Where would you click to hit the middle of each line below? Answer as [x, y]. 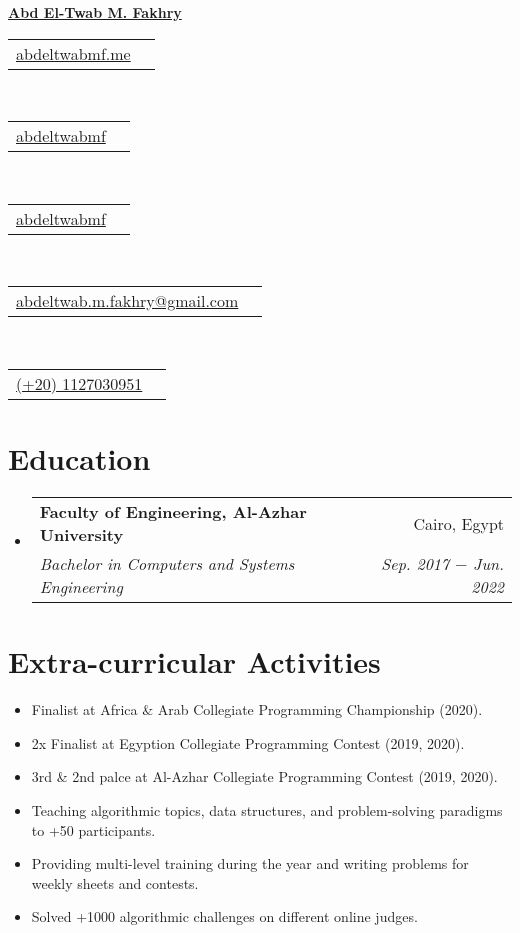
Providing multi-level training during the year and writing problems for [250, 863]
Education [79, 458]
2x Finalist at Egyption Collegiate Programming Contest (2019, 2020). [248, 742]
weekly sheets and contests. [115, 882]
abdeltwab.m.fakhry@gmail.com [127, 301]
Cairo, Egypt [458, 523]
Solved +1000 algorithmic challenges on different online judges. [224, 916]
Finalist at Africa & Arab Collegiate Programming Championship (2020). [257, 709]
